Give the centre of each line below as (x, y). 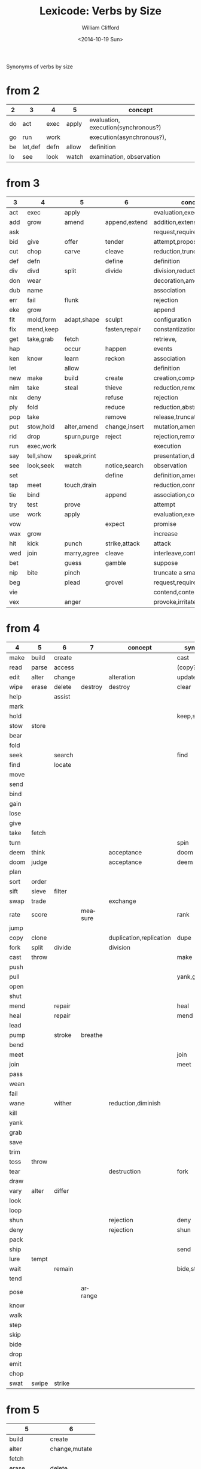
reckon (115, 358)
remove (116, 416)
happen (116, 349)
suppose (166, 563)
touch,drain (80, 485)
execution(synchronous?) (125, 127)
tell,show (39, 455)
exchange (122, 901)
